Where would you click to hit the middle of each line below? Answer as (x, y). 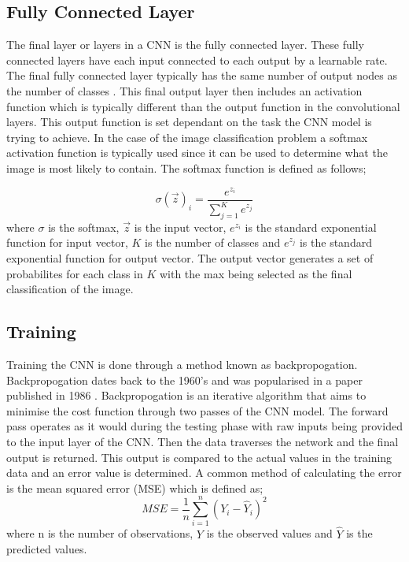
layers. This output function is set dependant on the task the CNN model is (189, 122)
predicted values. (47, 549)
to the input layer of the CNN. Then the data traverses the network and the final (203, 441)
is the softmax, (84, 227)
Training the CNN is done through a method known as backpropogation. (182, 364)
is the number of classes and (213, 242)
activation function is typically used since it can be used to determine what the (197, 153)
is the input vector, (180, 227)
